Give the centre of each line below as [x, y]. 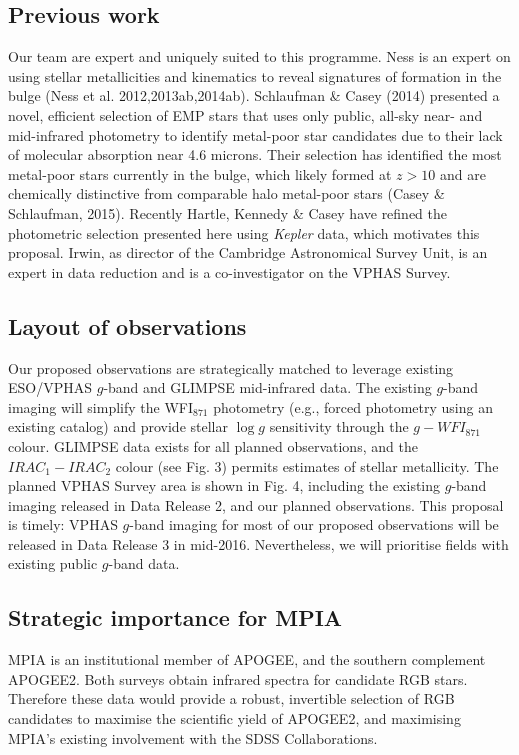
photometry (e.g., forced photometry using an [353, 406]
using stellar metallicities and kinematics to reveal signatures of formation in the [255, 75]
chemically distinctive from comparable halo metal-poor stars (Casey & [226, 193]
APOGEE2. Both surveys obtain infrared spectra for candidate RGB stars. [238, 678]
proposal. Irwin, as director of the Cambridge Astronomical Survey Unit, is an [248, 252]
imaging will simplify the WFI [101, 406]
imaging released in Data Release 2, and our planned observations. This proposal [256, 504]
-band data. [144, 563]
